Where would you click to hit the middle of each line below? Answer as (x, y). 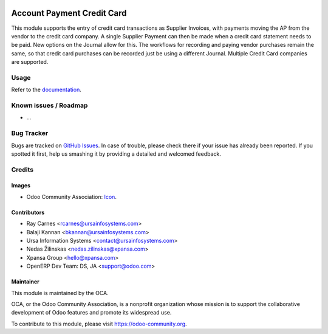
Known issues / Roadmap (50, 105)
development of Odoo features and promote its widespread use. (91, 313)
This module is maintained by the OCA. (60, 293)
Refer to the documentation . (46, 90)
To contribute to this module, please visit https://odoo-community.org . (99, 324)
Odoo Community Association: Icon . (71, 197)
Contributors (28, 212)
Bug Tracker (30, 133)
